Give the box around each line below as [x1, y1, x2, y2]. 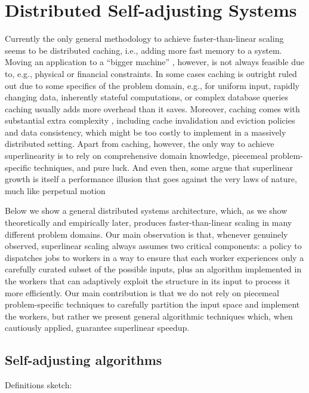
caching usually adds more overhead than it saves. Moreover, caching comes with [5, 102, 300, 115]
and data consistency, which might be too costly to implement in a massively [5, 125, 286, 138]
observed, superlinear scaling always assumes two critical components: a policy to [5, 240, 302, 252]
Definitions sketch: [5, 379, 72, 391]
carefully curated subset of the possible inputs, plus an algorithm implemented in [5, 263, 302, 275]
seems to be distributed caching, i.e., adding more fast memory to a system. [5, 44, 282, 56]
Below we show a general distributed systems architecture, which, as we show [5, 204, 288, 217]
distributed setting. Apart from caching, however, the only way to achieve [5, 137, 274, 150]
